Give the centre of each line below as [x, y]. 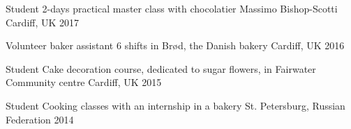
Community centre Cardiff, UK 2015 [84, 82]
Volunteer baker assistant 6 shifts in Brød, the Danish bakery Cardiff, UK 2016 [175, 45]
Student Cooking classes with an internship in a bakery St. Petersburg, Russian [175, 105]
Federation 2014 [40, 119]
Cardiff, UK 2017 [43, 22]
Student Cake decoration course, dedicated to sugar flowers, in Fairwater [161, 68]
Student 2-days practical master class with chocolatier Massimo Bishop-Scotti [172, 8]
